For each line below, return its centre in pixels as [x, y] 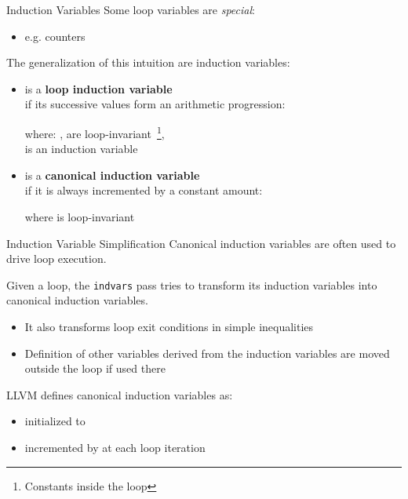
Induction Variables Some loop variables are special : [131, 9]
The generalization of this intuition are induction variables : [148, 62]
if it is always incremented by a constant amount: [144, 190]
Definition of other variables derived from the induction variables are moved [207, 353]
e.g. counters [55, 36]
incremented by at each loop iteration [115, 447]
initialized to [55, 421]
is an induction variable [81, 149]
